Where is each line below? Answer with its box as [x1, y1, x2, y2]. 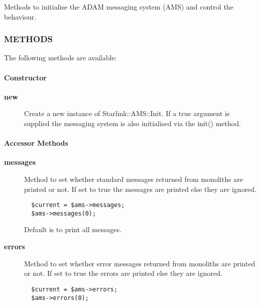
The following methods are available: [4, 52, 117, 63]
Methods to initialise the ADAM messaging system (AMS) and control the [4, 2, 233, 12]
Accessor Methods [4, 138, 68, 148]
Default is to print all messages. [24, 224, 121, 235]
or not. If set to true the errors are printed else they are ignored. [24, 268, 222, 278]
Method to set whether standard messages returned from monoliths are [24, 173, 243, 184]
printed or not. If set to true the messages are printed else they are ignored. [24, 183, 257, 194]
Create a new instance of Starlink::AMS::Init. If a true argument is [24, 108, 230, 119]
